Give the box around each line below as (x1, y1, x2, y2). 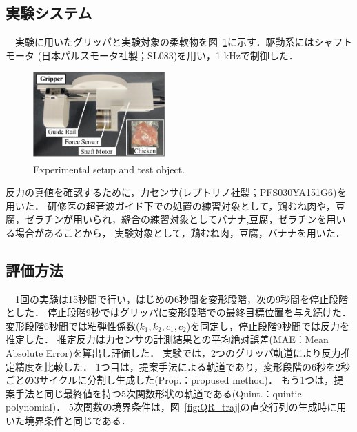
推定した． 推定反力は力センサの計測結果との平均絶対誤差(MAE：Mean (6, 332, 329, 346)
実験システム (6, 2, 92, 23)
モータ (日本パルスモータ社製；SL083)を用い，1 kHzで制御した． (6, 48, 298, 62)
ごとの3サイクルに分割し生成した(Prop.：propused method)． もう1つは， (6, 373, 334, 387)
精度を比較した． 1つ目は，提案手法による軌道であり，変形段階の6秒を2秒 (14, 359, 351, 373)
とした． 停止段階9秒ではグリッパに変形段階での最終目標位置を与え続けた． (6, 305, 351, 320)
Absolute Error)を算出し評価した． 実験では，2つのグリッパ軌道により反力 (6, 346, 341, 360)
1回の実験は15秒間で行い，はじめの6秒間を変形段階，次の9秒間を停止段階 (14, 291, 348, 306)
